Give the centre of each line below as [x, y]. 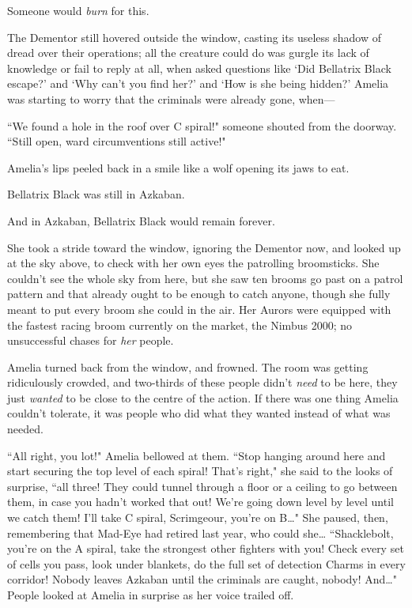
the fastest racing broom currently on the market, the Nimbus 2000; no [180, 325]
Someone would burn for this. [78, 10]
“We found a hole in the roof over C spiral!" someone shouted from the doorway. [202, 125]
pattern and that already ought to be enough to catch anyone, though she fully [199, 294]
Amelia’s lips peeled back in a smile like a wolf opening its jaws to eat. [178, 167]
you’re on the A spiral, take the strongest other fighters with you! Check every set [206, 548]
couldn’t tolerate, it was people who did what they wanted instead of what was [199, 413]
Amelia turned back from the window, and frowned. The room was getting [188, 366]
